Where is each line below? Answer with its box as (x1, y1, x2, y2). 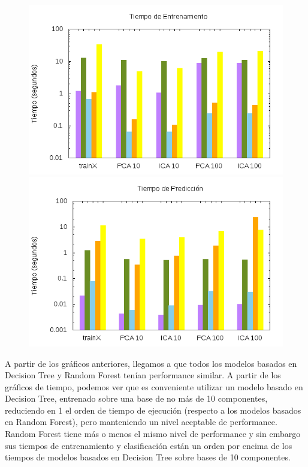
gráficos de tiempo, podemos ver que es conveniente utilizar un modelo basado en (5, 380, 303, 393)
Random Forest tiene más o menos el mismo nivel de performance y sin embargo (5, 427, 301, 440)
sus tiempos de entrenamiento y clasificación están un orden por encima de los (5, 439, 292, 451)
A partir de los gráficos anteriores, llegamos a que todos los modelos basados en (5, 357, 297, 369)
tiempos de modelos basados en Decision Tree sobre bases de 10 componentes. (5, 451, 291, 463)
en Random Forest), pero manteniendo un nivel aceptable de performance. (5, 415, 277, 428)
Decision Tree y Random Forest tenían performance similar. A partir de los (5, 369, 281, 381)
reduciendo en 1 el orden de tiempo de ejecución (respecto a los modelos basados (5, 403, 301, 416)
